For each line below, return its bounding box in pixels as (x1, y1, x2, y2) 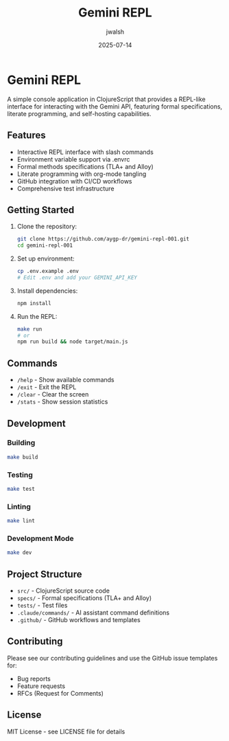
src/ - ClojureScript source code (16, 586, 110, 595)
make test (7, 485, 36, 492)
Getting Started (7, 204, 75, 216)
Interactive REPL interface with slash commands (16, 148, 154, 156)
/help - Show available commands (16, 376, 114, 384)
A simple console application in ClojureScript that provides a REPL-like (7, 95, 206, 103)
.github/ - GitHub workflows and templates (16, 616, 141, 624)
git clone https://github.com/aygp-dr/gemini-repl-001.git (16, 236, 190, 243)
